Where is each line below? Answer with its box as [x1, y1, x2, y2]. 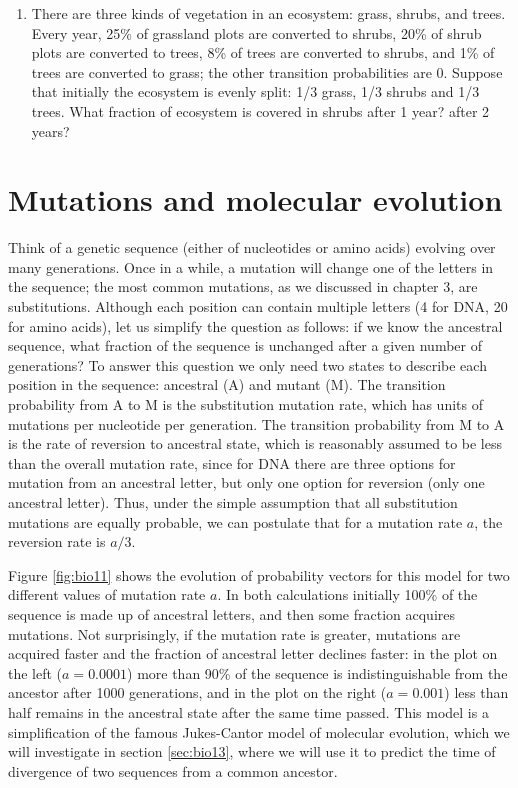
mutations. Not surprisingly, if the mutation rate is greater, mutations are [8, 623, 461, 644]
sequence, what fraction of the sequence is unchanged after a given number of [8, 335, 482, 356]
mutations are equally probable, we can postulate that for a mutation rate [8, 511, 463, 532]
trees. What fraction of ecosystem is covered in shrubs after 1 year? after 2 [31, 100, 490, 121]
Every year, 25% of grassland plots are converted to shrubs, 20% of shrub [31, 22, 482, 43]
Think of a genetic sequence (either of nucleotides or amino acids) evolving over [8, 237, 496, 258]
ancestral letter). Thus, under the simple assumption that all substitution [8, 492, 458, 512]
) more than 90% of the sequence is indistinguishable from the [127, 662, 508, 683]
